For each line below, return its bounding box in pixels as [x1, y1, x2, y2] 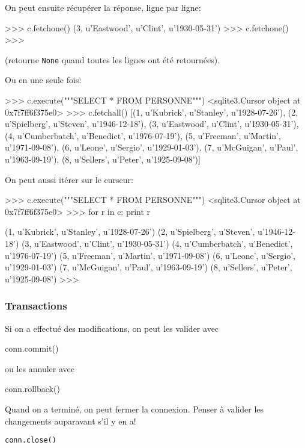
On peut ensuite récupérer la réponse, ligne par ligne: [5, 1, 201, 13]
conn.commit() [5, 342, 59, 355]
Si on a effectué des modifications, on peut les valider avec [5, 322, 219, 334]
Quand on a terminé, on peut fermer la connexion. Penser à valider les [5, 402, 264, 415]
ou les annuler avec [5, 362, 74, 375]
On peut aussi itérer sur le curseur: [5, 173, 134, 185]
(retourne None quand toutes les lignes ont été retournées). [5, 53, 220, 66]
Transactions [5, 298, 67, 313]
